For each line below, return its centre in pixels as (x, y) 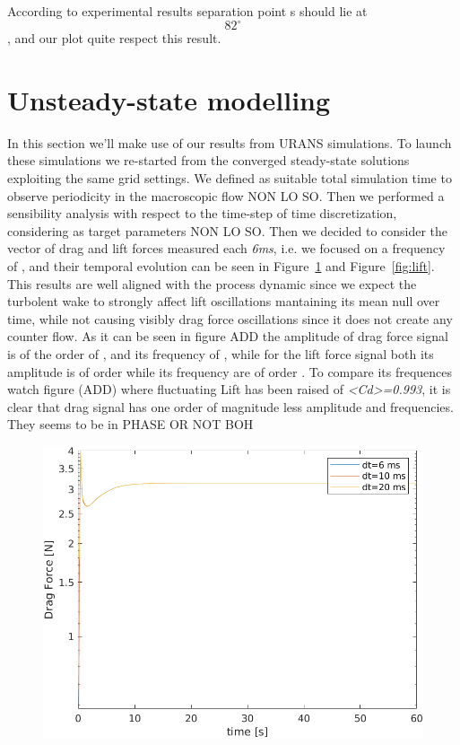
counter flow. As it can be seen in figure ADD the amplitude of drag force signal (228, 336)
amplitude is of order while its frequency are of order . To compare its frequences (230, 371)
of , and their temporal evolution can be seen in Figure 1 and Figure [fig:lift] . (221, 265)
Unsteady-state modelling (169, 99)
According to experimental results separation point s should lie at (187, 11)
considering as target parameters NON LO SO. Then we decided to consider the (228, 230)
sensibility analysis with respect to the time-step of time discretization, (202, 213)
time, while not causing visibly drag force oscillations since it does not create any (230, 318)
